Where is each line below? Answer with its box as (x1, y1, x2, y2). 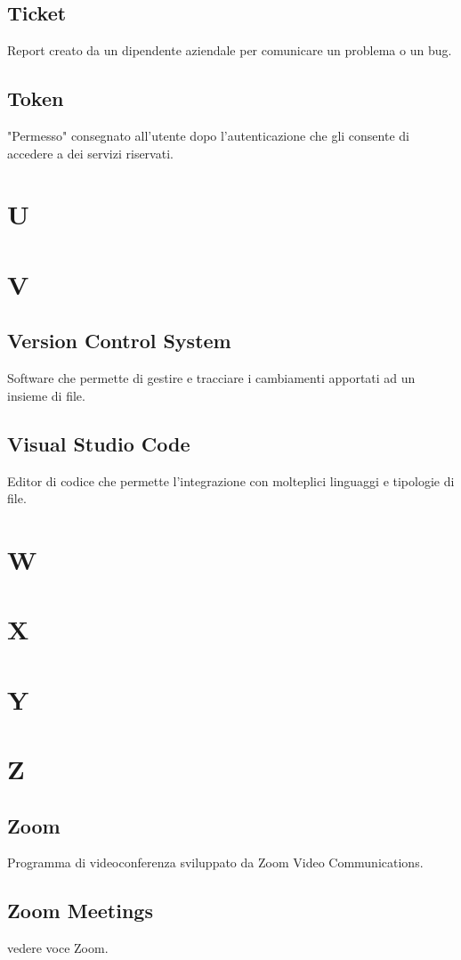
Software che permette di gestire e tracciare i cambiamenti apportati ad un (7, 369, 416, 387)
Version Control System (7, 327, 231, 354)
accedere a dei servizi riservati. (7, 143, 174, 162)
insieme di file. (7, 386, 85, 404)
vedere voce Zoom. (7, 939, 109, 957)
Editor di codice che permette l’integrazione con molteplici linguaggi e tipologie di (7, 471, 455, 490)
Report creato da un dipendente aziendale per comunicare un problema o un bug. (7, 41, 452, 60)
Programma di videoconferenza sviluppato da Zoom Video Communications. (7, 853, 424, 872)
